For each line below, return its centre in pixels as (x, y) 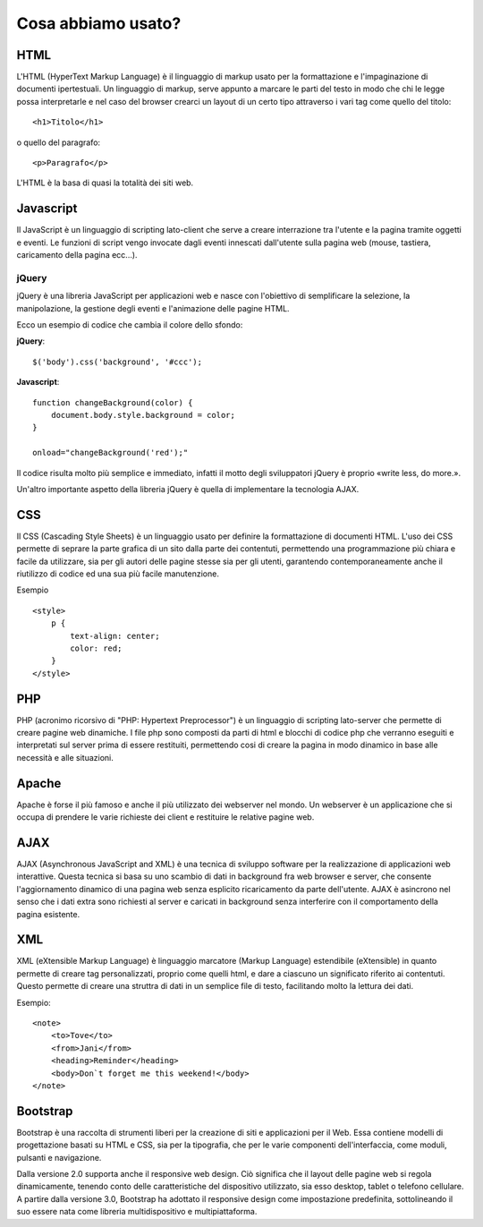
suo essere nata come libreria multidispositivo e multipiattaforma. (137, 1212)
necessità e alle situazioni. (65, 757)
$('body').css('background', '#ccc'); (118, 362)
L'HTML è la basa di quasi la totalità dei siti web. (105, 183)
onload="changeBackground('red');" (110, 453)
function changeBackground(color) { (113, 402)
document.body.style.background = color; (143, 415)
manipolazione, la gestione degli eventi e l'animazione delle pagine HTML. (153, 308)
